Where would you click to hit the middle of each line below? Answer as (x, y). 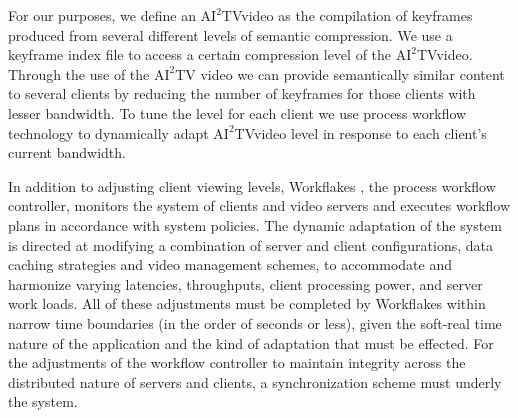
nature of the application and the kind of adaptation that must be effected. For (251, 342)
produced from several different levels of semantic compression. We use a (230, 34)
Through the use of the (79, 73)
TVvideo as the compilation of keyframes (347, 15)
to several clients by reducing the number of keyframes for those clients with (242, 93)
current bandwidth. (67, 152)
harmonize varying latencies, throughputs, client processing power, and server (245, 283)
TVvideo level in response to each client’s (360, 132)
